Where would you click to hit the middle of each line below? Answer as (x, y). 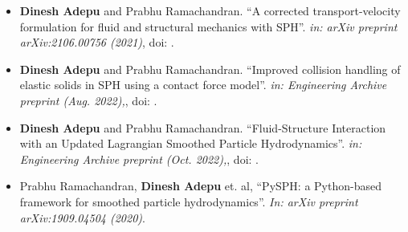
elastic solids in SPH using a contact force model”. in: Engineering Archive (203, 85)
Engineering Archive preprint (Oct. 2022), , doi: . (139, 159)
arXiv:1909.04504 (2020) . (82, 217)
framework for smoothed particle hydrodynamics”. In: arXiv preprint (189, 201)
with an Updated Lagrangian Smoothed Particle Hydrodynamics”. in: (191, 143)
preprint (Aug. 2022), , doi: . (88, 100)
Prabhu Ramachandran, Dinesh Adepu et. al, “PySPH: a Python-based (200, 186)
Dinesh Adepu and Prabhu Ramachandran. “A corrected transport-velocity (210, 10)
